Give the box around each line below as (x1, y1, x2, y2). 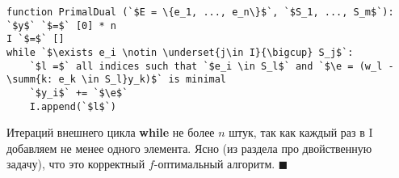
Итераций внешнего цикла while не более (6, 124, 215, 141)
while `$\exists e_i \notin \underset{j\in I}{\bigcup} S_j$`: (6, 46, 354, 58)
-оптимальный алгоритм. (153, 155, 275, 172)
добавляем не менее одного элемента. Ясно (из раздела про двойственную (6, 139, 372, 156)
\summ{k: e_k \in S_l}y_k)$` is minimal (6, 74, 227, 86)
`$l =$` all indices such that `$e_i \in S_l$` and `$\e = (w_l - (29, 60, 394, 72)
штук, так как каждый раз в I (229, 124, 373, 141)
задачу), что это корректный (6, 155, 145, 172)
